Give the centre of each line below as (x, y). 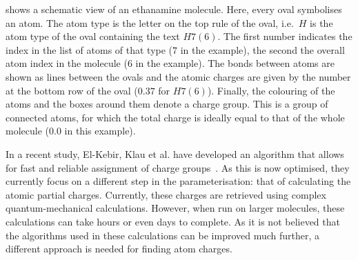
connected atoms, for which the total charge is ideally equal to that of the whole (175, 117)
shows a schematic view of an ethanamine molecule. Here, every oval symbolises (174, 9)
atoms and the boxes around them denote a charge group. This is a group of (167, 104)
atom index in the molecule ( (67, 63)
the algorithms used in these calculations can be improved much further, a (163, 235)
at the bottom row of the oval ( (72, 90)
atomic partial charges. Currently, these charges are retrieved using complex (166, 194)
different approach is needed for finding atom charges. (119, 249)
